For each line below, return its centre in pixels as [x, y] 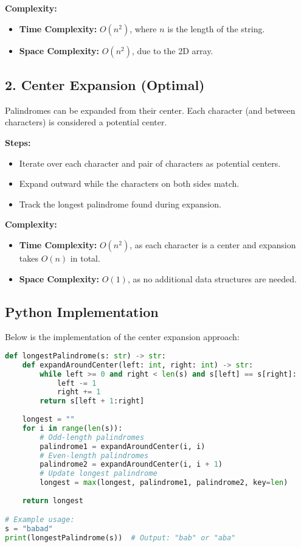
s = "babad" [29, 529]
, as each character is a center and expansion [213, 244]
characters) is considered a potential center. [86, 122]
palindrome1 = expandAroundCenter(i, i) [123, 446]
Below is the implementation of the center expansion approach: [122, 337]
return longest [53, 500]
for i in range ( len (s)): [72, 428]
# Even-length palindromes [94, 455]
